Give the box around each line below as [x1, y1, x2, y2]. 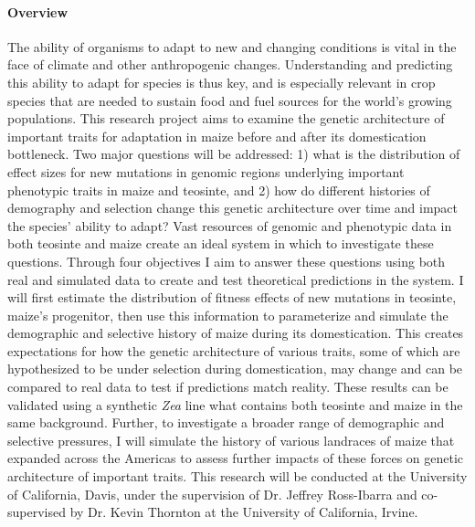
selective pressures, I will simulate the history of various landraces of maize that [7, 430, 455, 449]
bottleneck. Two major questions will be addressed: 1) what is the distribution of [7, 144, 460, 163]
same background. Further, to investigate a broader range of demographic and [7, 413, 445, 432]
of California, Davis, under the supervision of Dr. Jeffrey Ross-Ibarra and [7, 484, 417, 503]
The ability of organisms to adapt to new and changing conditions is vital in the [7, 37, 457, 56]
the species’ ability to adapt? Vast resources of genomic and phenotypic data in [7, 216, 452, 235]
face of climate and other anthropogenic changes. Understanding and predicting [7, 55, 453, 74]
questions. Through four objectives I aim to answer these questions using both [7, 251, 446, 270]
